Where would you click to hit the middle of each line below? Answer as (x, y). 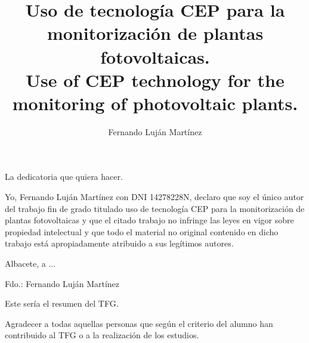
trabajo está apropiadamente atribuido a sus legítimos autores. (119, 243)
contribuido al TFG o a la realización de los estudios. (102, 335)
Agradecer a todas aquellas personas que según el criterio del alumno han (139, 323)
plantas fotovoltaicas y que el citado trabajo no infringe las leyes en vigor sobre (149, 220)
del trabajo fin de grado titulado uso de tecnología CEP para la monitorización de (155, 208)
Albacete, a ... (30, 264)
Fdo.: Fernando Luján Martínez (62, 283)
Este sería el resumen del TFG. (62, 303)
